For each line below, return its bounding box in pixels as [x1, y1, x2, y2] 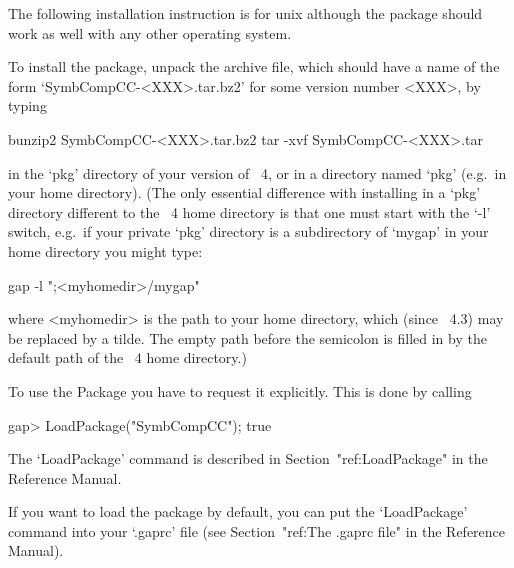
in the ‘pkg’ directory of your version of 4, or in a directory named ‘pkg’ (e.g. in [8, 162, 507, 183]
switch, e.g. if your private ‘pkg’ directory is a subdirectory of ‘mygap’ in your [8, 221, 489, 242]
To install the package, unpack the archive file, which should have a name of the [8, 56, 500, 77]
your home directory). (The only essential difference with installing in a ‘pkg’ [8, 182, 481, 203]
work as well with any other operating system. [8, 22, 292, 43]
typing [8, 95, 47, 116]
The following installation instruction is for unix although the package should [8, 3, 483, 23]
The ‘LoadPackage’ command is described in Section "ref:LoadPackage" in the [8, 448, 488, 469]
